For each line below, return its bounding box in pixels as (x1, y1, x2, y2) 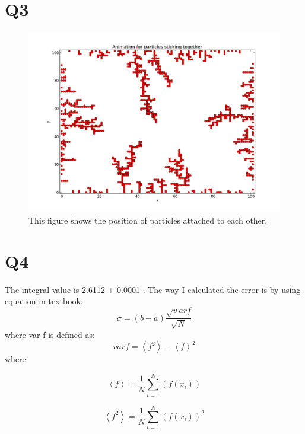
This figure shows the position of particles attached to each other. (28, 213, 268, 226)
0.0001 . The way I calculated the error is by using (117, 283, 301, 295)
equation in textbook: (5, 295, 83, 307)
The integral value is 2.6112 (5, 283, 105, 295)
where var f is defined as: (5, 328, 95, 340)
